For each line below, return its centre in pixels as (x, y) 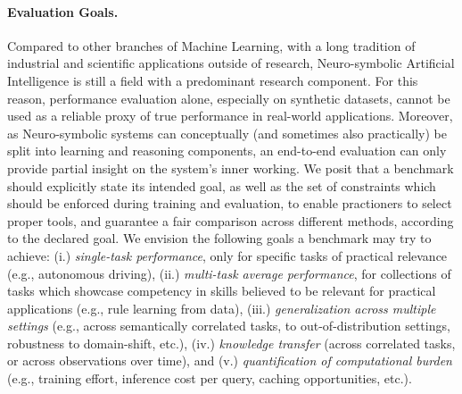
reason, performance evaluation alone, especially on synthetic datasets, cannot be (229, 98)
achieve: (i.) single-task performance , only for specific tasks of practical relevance (227, 255)
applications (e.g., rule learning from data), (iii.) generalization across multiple (222, 308)
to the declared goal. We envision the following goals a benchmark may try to (219, 238)
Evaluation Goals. (63, 11)
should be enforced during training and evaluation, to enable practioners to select (230, 203)
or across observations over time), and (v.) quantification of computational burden (230, 360)
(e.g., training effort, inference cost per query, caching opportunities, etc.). (210, 378)
